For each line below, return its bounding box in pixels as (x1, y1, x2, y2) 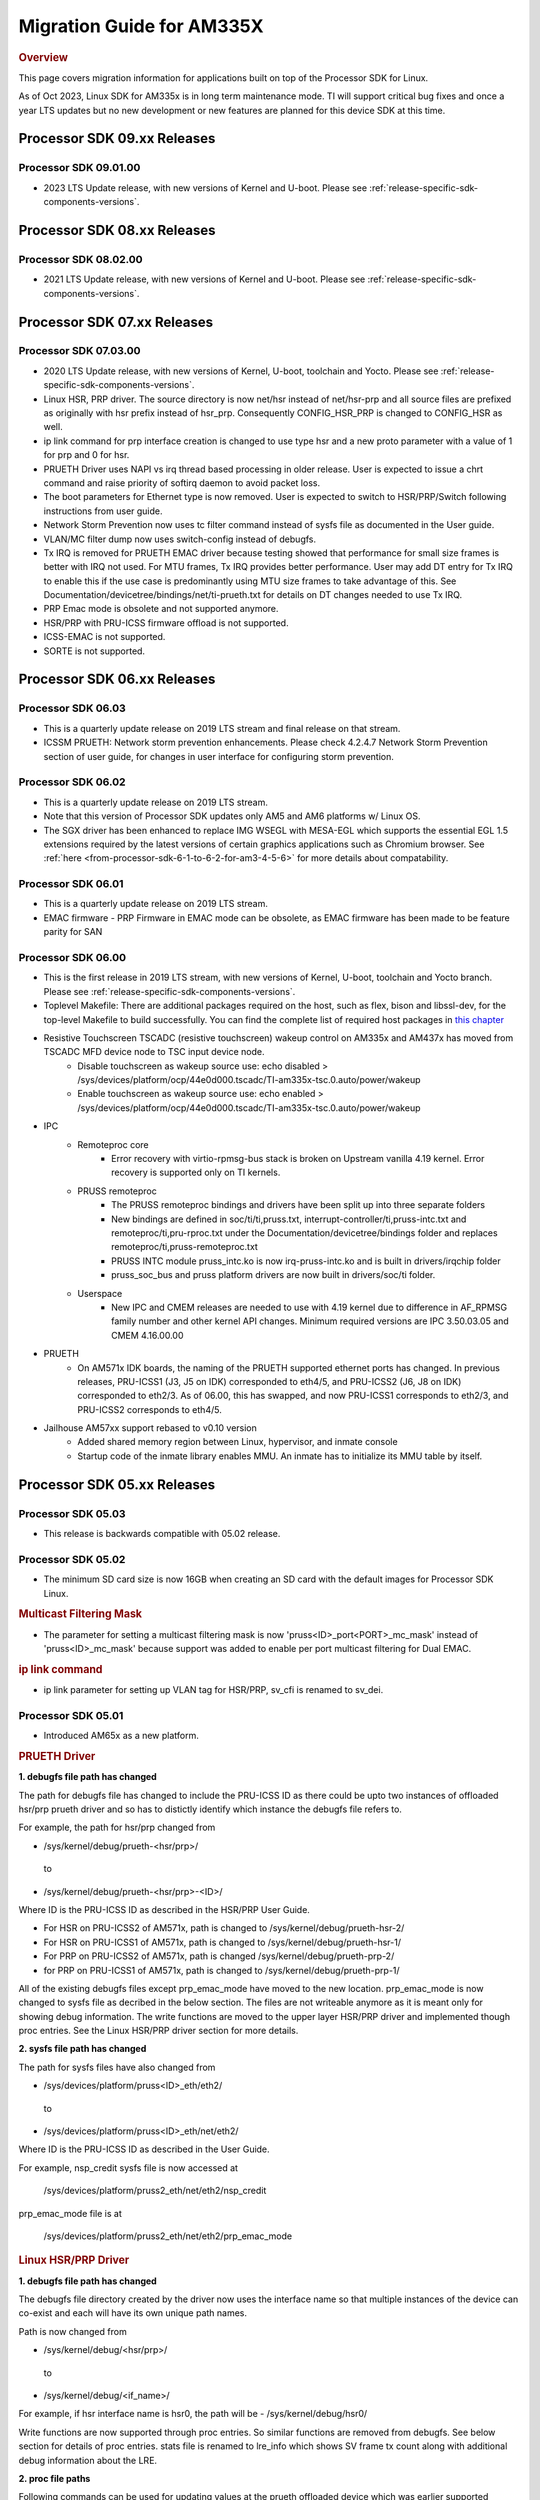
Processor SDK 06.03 (18, 701, 127, 715)
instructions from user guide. (43, 505, 164, 517)
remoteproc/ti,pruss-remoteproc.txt (111, 1241, 259, 1253)
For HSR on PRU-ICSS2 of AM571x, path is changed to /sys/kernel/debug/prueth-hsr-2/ (43, 1922, 405, 1934)
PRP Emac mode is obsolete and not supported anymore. (43, 603, 279, 615)
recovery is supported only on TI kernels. (111, 1166, 281, 1179)
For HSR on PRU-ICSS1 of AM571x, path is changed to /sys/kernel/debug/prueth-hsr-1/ (43, 1936, 402, 1948)
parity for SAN (43, 926, 103, 938)
